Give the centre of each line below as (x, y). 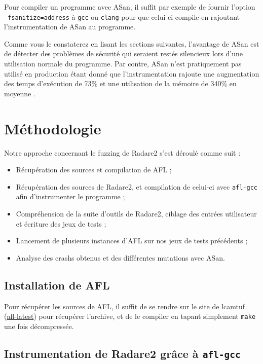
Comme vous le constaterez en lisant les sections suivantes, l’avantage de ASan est (132, 43)
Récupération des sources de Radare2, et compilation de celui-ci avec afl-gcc (137, 186)
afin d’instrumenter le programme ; (70, 196)
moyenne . (20, 93)
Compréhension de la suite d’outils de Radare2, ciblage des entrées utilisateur (136, 213)
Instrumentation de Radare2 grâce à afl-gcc (122, 353)
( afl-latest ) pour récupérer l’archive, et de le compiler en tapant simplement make (130, 316)
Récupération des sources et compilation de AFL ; (94, 170)
